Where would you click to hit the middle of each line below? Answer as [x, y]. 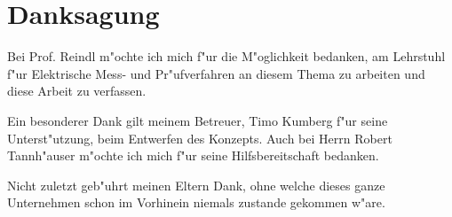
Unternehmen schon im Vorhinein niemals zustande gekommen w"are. [196, 202]
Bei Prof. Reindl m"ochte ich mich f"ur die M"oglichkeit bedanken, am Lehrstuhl [226, 56]
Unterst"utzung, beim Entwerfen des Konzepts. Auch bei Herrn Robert [200, 138]
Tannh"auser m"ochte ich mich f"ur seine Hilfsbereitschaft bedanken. [193, 155]
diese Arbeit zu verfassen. [77, 91]
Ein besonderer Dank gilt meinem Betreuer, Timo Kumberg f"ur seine [198, 120]
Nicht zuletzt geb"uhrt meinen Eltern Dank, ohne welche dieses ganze [196, 185]
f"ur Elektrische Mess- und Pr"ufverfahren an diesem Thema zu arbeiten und [216, 73]
